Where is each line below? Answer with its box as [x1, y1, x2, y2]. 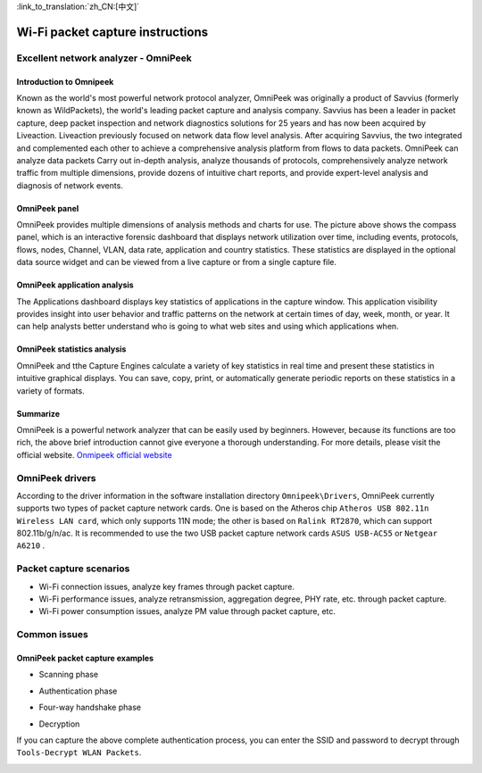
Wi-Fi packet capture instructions [16, 24, 209, 39]
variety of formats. [16, 385, 85, 396]
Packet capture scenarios [16, 562, 130, 575]
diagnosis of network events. [16, 179, 124, 191]
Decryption [38, 719, 80, 729]
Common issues [16, 628, 88, 641]
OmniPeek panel [16, 203, 79, 213]
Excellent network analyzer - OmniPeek [16, 52, 192, 64]
